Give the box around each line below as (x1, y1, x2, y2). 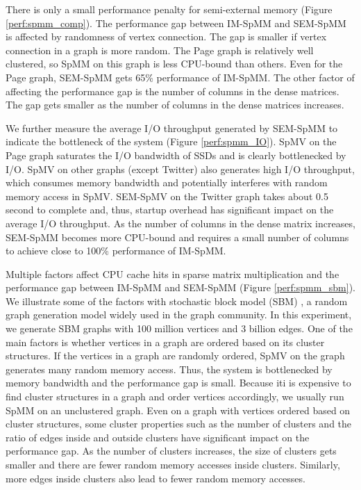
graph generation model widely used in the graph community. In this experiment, (6, 307, 352, 322)
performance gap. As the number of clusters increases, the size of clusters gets (6, 443, 337, 458)
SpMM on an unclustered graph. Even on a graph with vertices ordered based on (6, 402, 351, 417)
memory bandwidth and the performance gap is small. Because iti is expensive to (6, 375, 351, 390)
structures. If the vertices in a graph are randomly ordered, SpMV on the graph (6, 348, 345, 363)
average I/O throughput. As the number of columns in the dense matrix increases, (6, 215, 355, 230)
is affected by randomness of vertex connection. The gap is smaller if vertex (6, 29, 327, 44)
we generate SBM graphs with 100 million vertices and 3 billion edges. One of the (6, 321, 353, 336)
